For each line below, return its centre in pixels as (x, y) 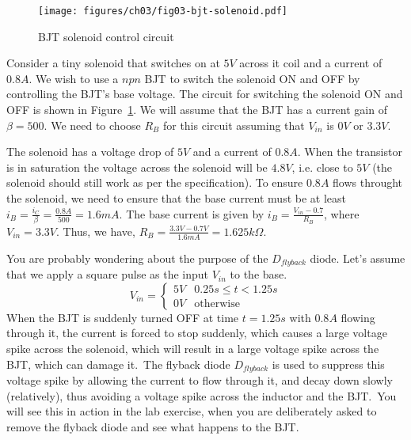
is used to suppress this (328, 364)
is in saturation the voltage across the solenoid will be (137, 167)
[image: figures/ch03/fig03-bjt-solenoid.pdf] (163, 11)
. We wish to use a (74, 78)
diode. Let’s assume (358, 258)
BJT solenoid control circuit (106, 36)
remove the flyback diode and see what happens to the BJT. (153, 426)
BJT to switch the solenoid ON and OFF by (252, 78)
